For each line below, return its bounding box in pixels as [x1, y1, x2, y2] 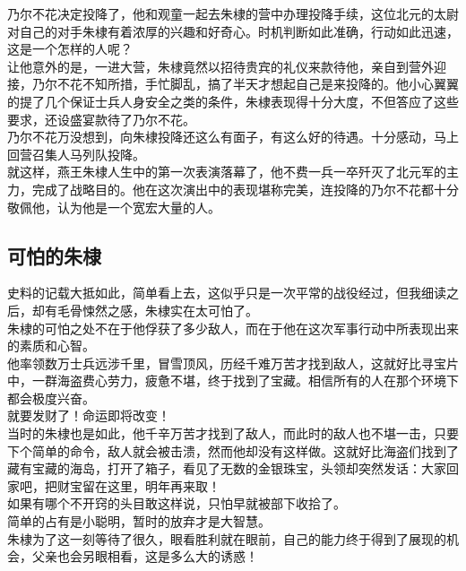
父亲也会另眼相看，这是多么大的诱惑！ [31, 547, 258, 566]
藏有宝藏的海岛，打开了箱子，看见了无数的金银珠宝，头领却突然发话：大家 [7, 459, 446, 478]
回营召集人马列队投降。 [7, 144, 145, 163]
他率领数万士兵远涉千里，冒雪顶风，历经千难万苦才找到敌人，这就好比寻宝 [7, 353, 446, 372]
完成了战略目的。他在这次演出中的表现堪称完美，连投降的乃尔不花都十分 [31, 179, 459, 198]
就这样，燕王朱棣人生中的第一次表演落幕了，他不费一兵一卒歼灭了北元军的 [7, 162, 446, 181]
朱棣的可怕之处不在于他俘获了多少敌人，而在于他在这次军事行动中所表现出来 [7, 318, 459, 337]
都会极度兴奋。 [7, 388, 95, 407]
